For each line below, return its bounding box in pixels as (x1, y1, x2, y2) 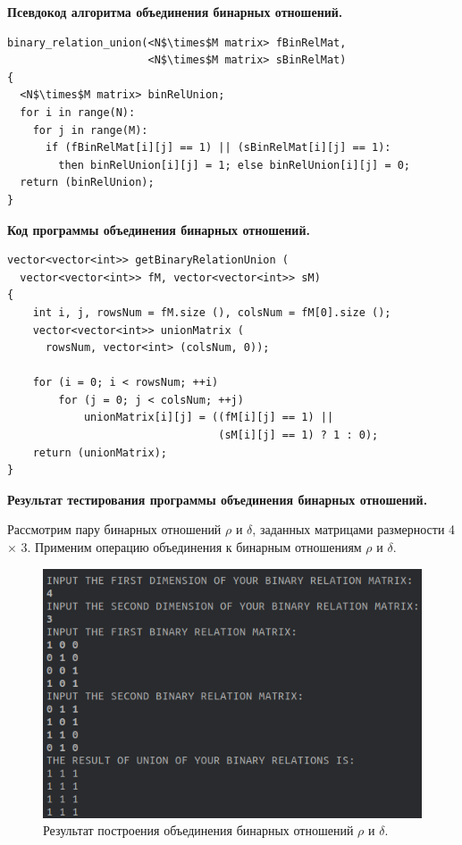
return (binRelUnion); (20, 176, 155, 189)
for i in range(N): (20, 105, 136, 119)
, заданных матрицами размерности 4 (252, 520, 456, 539)
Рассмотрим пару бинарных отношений (7, 520, 222, 539)
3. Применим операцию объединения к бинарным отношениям (21, 538, 362, 556)
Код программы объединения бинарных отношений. (7, 220, 310, 238)
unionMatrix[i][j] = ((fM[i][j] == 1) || (83, 411, 334, 424)
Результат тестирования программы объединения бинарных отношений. (7, 489, 428, 508)
